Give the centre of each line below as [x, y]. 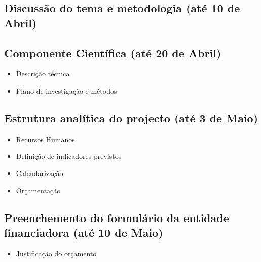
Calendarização [40, 173]
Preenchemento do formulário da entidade [117, 217]
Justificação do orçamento [56, 253]
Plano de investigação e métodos [66, 90]
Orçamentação [38, 190]
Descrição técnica [43, 74]
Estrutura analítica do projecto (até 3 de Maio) [131, 118]
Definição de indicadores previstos [69, 156]
